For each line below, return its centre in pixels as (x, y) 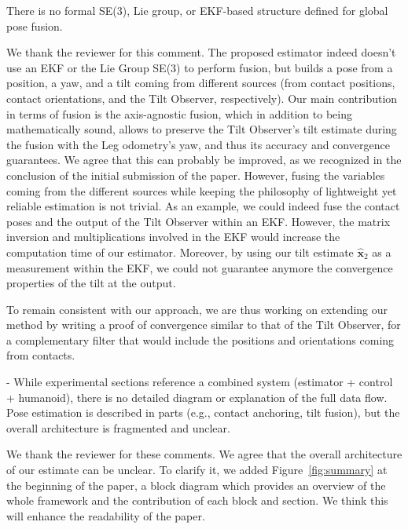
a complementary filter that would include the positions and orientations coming (200, 339)
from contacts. (41, 355)
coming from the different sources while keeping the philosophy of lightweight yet (202, 190)
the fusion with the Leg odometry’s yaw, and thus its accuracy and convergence (198, 144)
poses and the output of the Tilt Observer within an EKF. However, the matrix (198, 221)
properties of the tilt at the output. (91, 283)
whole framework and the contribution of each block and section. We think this (197, 500)
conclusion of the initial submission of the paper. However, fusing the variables (196, 175)
